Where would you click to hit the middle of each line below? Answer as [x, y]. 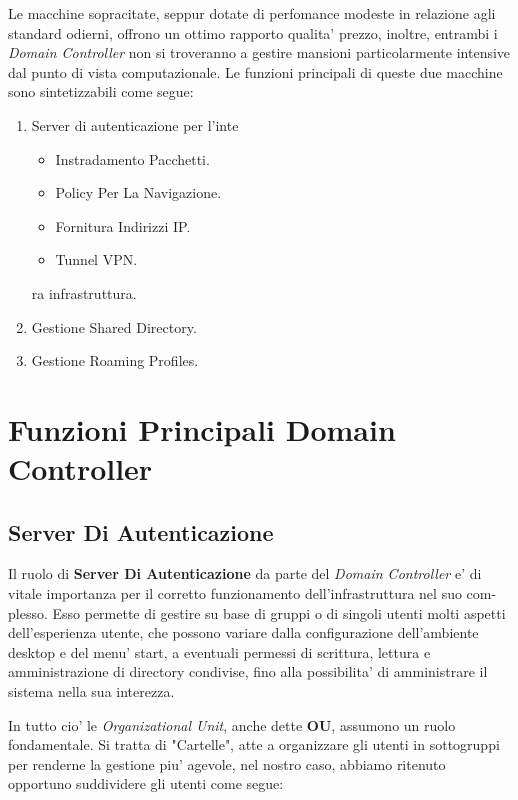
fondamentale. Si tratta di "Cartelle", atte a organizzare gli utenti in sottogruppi [254, 744]
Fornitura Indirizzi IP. [123, 225]
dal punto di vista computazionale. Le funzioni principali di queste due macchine [255, 71]
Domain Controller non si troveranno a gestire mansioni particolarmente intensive [259, 52]
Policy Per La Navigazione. [138, 192]
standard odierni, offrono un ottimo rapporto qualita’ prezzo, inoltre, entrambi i [253, 32]
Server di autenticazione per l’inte [135, 124]
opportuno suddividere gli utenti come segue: [146, 783]
